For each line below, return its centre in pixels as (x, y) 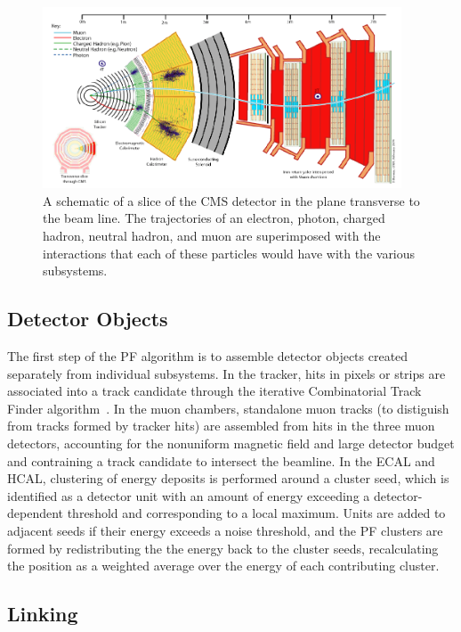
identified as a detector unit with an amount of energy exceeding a (189, 495)
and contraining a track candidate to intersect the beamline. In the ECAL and (221, 460)
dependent (36, 513)
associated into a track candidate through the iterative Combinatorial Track (214, 391)
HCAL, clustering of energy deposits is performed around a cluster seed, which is (228, 478)
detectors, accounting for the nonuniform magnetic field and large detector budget (231, 443)
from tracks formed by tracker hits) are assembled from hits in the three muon (221, 426)
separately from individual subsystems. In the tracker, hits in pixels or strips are (226, 373)
